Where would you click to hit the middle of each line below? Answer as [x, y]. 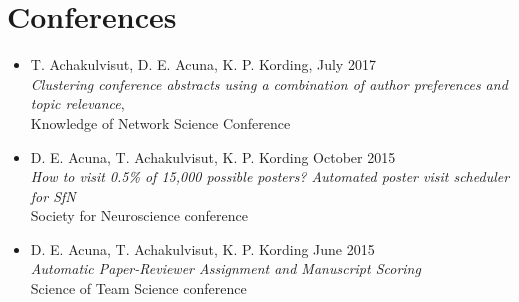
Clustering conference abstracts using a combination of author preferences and [269, 83]
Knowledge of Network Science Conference [160, 122]
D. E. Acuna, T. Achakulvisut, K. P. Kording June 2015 [202, 248]
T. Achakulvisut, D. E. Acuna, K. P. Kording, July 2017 [203, 64]
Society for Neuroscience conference [139, 215]
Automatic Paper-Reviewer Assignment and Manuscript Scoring [225, 268]
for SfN [53, 195]
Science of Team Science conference [138, 288]
